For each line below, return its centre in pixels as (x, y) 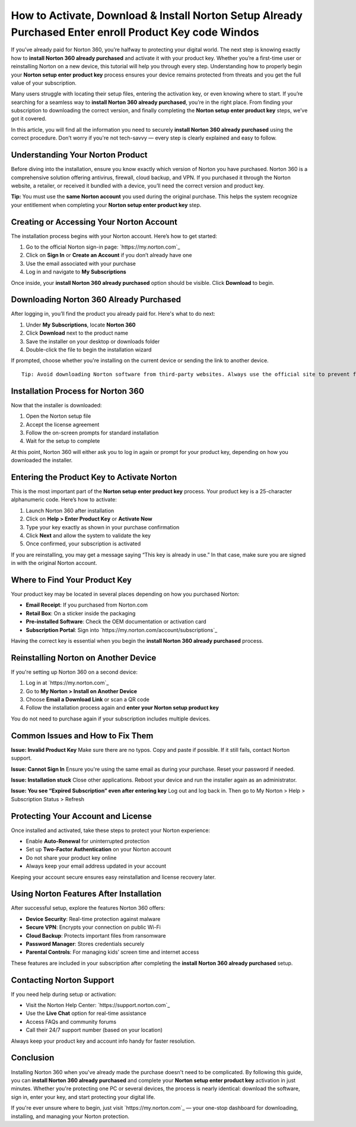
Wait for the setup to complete (63, 441)
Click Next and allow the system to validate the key (88, 535)
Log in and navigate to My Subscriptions (76, 272)
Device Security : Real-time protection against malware (93, 919)
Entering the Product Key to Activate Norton (94, 477)
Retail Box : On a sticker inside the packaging (81, 613)
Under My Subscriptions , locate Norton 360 (81, 325)
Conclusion (33, 1058)
